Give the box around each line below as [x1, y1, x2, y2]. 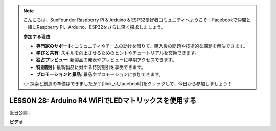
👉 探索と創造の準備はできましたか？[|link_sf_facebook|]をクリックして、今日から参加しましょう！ [23, 80, 233, 86]
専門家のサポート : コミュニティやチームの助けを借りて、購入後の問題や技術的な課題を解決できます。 [36, 43, 248, 49]
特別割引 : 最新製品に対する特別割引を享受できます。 [36, 64, 146, 70]
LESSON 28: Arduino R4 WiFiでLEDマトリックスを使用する [9, 96, 197, 105]
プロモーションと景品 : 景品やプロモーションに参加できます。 [36, 71, 164, 77]
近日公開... [9, 110, 32, 116]
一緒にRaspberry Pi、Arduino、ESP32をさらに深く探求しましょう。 [23, 24, 166, 30]
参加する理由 [23, 34, 51, 40]
